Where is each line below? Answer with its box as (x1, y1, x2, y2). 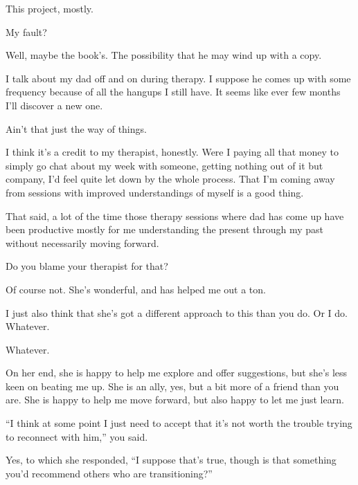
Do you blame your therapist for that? (6, 259, 168, 273)
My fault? (6, 24, 47, 39)
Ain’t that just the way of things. (6, 121, 147, 136)
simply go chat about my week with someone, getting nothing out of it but (6, 158, 323, 172)
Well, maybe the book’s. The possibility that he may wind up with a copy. (6, 48, 322, 62)
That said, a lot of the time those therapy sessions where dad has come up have (6, 208, 344, 223)
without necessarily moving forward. (6, 235, 159, 250)
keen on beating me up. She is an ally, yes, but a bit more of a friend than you (6, 378, 339, 393)
